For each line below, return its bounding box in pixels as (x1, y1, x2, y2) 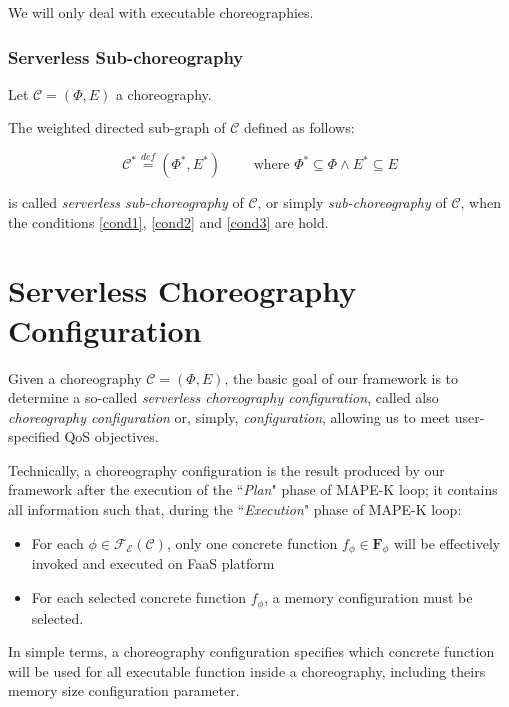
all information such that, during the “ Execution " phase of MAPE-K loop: (8, 499, 462, 520)
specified (8, 426, 60, 447)
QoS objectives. (64, 426, 159, 447)
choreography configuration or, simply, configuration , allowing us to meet (8, 406, 451, 427)
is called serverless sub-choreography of (8, 192, 244, 212)
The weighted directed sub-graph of (8, 117, 226, 138)
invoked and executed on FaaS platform (31, 553, 275, 574)
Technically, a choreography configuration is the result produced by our (8, 459, 445, 480)
